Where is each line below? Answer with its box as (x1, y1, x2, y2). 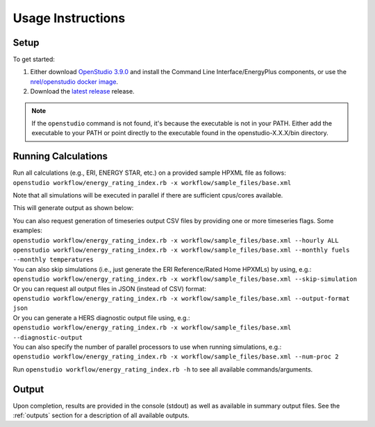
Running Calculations (12, 150, 108, 162)
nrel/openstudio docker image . (30, 77, 118, 86)
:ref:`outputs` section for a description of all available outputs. (12, 411, 190, 419)
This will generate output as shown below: (12, 204, 134, 212)
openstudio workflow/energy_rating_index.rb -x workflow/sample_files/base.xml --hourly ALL (12, 236, 340, 244)
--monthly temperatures (12, 256, 94, 263)
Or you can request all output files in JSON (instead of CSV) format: (12, 284, 206, 293)
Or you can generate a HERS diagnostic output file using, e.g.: (12, 313, 190, 322)
